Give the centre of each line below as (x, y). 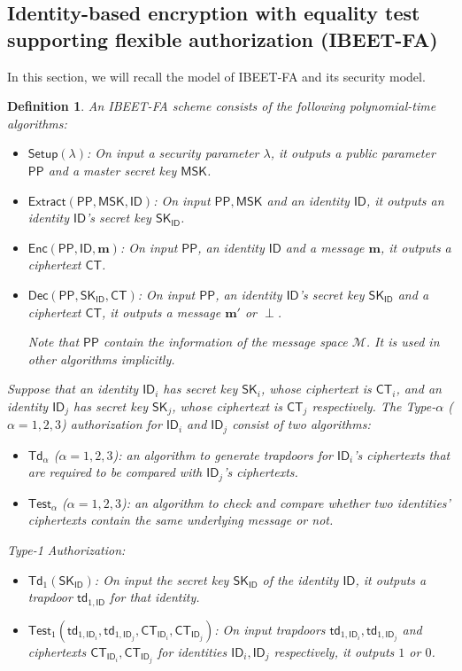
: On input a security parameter (173, 153)
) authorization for (112, 424)
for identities (192, 651)
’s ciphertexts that (402, 454)
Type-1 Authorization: (66, 550)
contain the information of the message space (225, 342)
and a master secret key (112, 170)
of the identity (300, 579)
